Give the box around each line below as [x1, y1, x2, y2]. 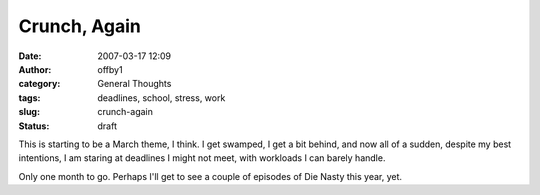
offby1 [97, 63, 124, 75]
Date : [18, 50, 42, 62]
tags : [18, 91, 41, 104]
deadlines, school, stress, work [97, 91, 226, 104]
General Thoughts [97, 78, 172, 90]
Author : [18, 63, 52, 75]
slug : [18, 106, 40, 118]
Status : [18, 120, 50, 132]
